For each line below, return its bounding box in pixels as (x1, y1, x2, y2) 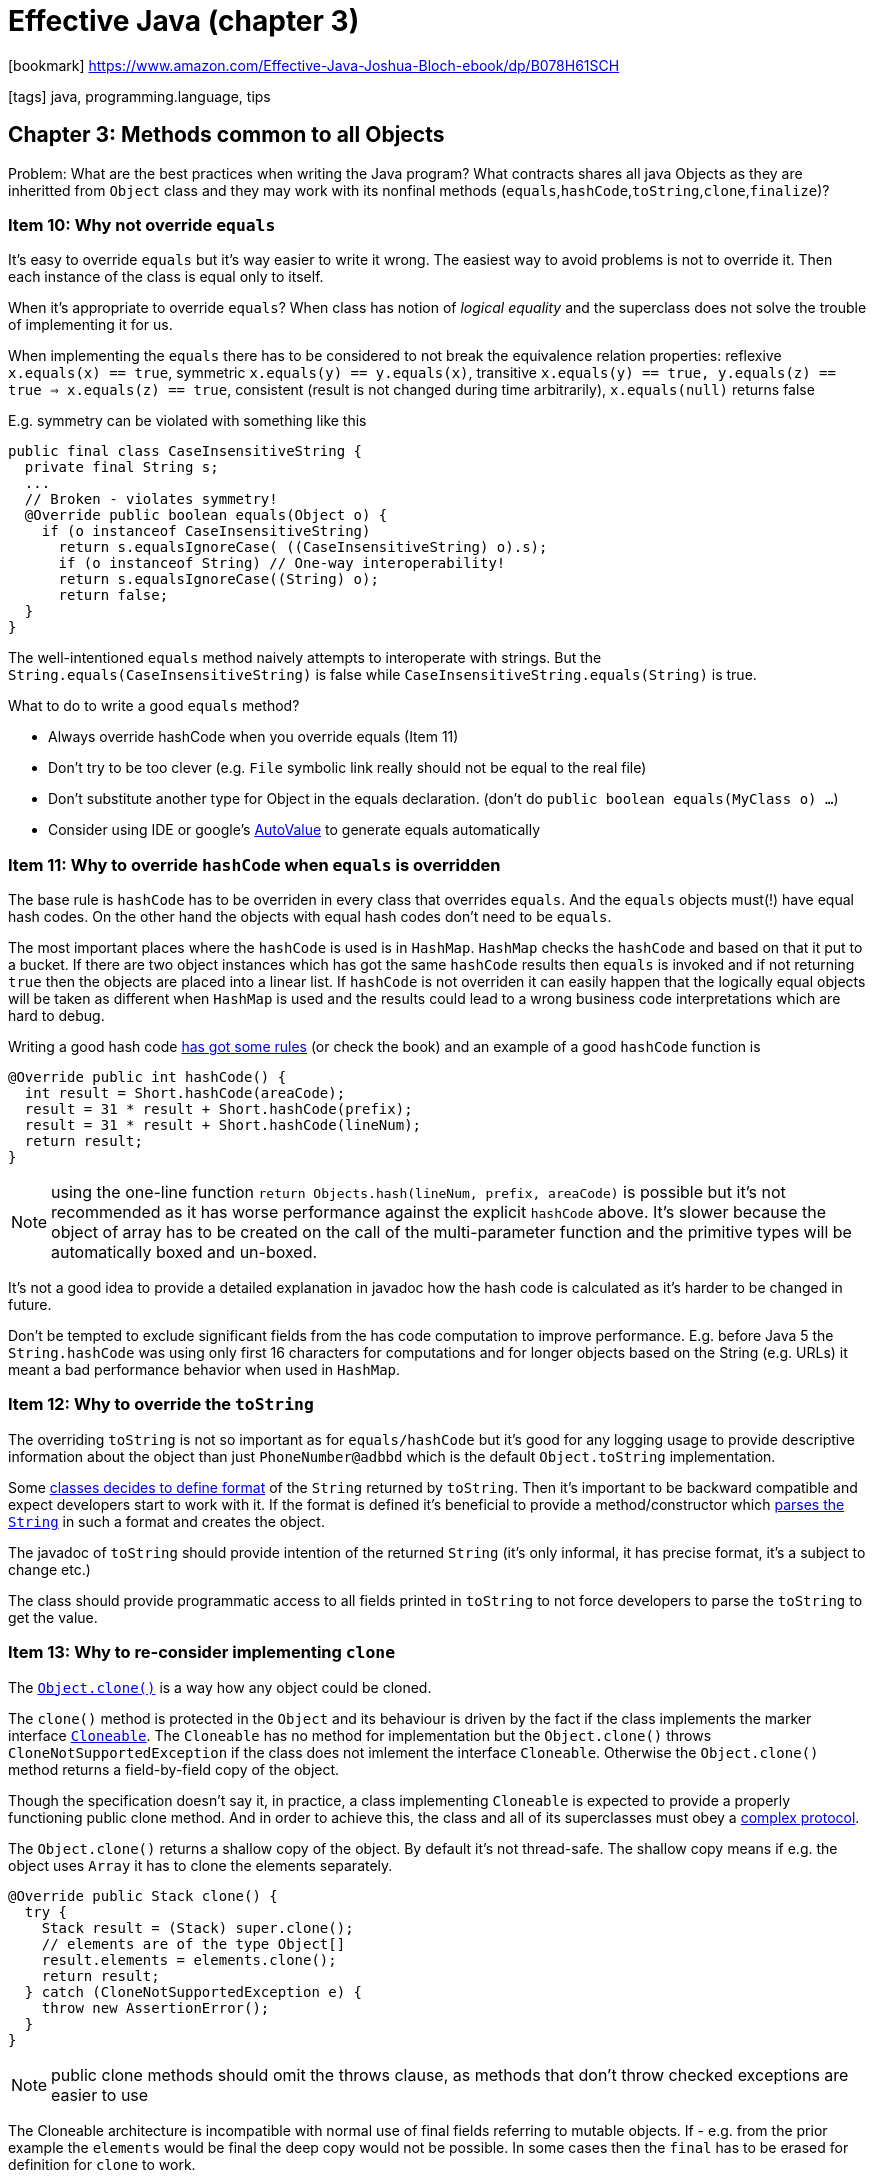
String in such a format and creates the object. (8, 1512, 325, 1530)
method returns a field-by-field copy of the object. (8, 1760, 340, 1778)
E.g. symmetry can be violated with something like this (8, 412, 367, 430)
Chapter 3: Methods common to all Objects (8, 122, 445, 148)
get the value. (8, 1608, 98, 1626)
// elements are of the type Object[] (41, 1935, 346, 1952)
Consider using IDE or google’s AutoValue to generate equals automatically (48, 821, 541, 839)
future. (8, 1296, 52, 1314)
